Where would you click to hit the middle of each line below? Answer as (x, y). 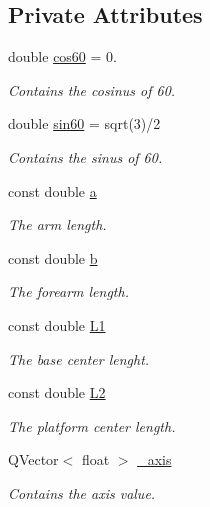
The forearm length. (68, 291)
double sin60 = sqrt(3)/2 (84, 123)
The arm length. (57, 224)
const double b (53, 257)
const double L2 (57, 392)
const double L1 (57, 324)
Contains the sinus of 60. (85, 156)
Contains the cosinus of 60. (92, 89)
